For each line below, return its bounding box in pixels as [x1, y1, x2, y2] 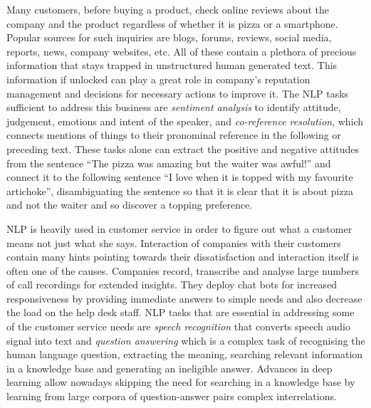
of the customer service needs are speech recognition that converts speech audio [6, 319, 350, 334]
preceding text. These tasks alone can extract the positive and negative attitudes [6, 141, 360, 156]
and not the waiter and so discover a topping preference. [6, 197, 253, 212]
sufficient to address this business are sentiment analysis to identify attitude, [6, 100, 341, 115]
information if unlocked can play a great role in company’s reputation [6, 71, 310, 86]
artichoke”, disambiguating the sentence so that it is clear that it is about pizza [6, 183, 353, 198]
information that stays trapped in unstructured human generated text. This [6, 58, 338, 73]
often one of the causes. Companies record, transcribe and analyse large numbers [6, 263, 359, 278]
